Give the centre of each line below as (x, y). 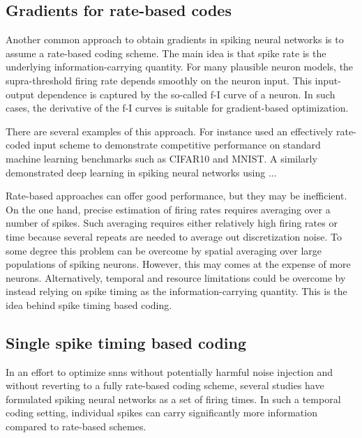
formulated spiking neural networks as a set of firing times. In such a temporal (173, 399)
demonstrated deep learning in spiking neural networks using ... (141, 172)
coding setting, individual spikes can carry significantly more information (161, 413)
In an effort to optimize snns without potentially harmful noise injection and (169, 371)
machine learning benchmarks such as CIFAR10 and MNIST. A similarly (161, 158)
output (20, 94)
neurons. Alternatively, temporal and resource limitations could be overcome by (176, 277)
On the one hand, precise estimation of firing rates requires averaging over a (168, 209)
